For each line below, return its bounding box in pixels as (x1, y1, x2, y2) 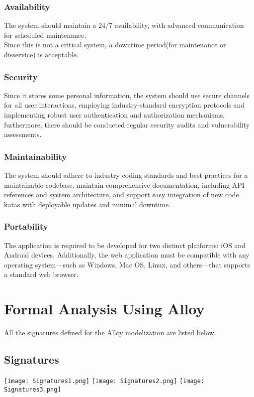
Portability (4, 220, 48, 233)
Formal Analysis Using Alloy (4, 298, 205, 319)
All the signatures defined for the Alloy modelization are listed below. (4, 327, 216, 338)
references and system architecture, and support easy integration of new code (4, 189, 239, 200)
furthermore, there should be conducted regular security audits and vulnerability (4, 119, 250, 130)
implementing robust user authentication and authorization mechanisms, (4, 110, 225, 120)
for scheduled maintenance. (4, 29, 86, 40)
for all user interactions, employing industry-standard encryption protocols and (4, 100, 245, 110)
